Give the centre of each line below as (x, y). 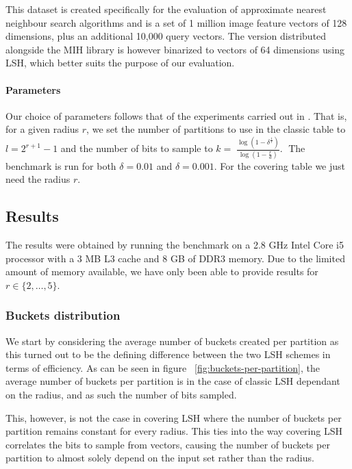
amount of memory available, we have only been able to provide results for (162, 271)
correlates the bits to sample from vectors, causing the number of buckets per (168, 444)
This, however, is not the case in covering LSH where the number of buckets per (174, 417)
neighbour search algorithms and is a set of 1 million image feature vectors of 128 (176, 22)
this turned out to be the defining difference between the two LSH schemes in (168, 354)
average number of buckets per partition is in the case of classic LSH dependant (173, 381)
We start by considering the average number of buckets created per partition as (172, 341)
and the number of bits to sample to (137, 148)
